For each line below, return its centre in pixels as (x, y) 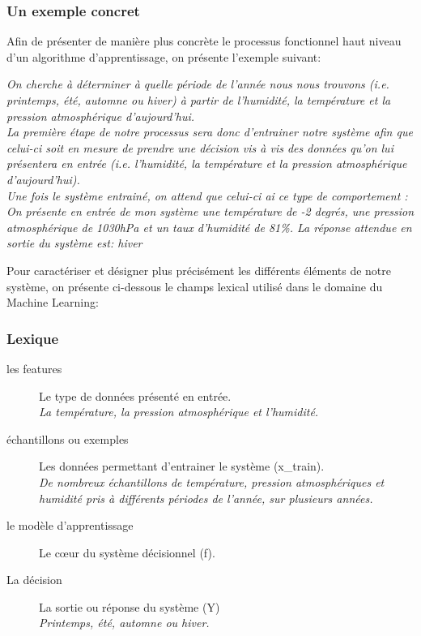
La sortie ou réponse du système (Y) (130, 606)
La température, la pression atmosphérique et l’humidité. (179, 412)
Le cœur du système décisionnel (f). (127, 552)
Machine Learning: (53, 302)
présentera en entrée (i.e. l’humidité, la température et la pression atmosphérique (207, 163)
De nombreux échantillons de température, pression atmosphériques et (212, 481)
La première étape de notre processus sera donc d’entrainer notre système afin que (210, 132)
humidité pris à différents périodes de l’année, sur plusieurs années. (206, 498)
